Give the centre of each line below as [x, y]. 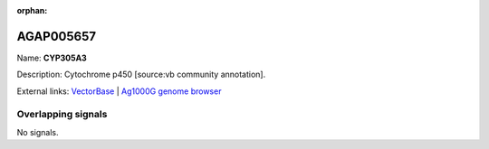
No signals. [38, 132]
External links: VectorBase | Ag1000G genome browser [119, 91]
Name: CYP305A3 [52, 58]
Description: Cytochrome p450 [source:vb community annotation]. [141, 74]
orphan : [32, 10]
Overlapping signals [62, 115]
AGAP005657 [57, 36]
